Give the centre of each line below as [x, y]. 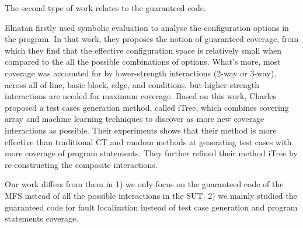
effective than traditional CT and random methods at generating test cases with [148, 141]
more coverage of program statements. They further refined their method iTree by [151, 153]
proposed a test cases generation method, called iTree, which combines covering [147, 107]
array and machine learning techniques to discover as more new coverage [135, 119]
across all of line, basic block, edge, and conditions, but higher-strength [132, 84]
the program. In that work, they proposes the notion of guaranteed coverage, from [152, 39]
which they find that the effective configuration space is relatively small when [143, 50]
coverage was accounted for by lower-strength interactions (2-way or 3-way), [141, 73]
